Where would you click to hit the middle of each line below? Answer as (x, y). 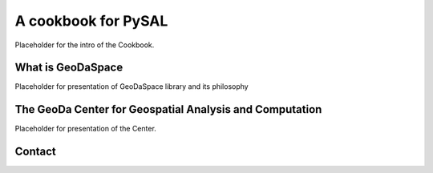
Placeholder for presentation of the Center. (85, 129)
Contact (35, 152)
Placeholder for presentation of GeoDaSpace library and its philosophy (132, 86)
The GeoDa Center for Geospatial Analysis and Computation (168, 109)
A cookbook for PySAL (91, 21)
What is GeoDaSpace (69, 68)
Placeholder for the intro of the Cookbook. (85, 45)
